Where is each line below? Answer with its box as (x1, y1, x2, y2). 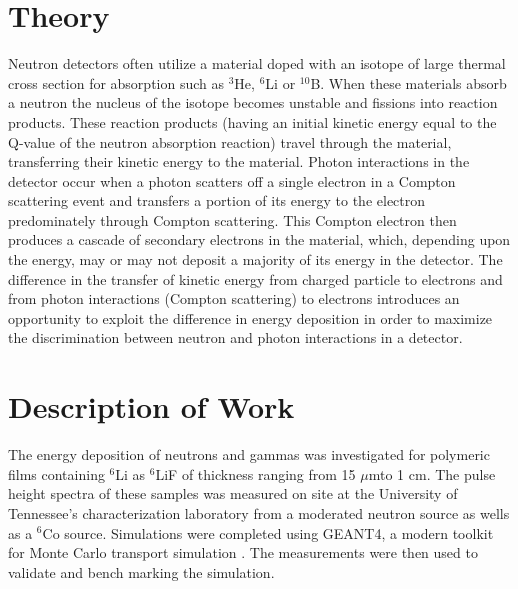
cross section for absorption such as (8, 72, 225, 93)
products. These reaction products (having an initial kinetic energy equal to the (8, 111, 497, 132)
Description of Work (8, 386, 295, 427)
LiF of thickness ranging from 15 (155, 463, 356, 484)
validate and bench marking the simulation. (8, 561, 275, 582)
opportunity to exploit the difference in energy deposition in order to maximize (8, 307, 493, 328)
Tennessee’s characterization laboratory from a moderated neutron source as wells (8, 502, 510, 523)
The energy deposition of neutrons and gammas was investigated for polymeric (8, 444, 490, 465)
